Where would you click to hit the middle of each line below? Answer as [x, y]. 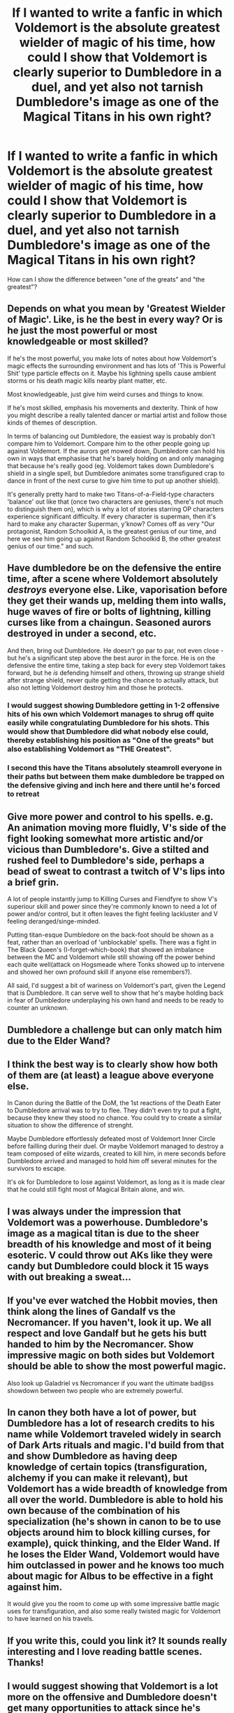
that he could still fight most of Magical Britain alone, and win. [96, 1190]
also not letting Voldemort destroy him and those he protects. [95, 687]
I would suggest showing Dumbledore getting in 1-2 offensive [114, 706]
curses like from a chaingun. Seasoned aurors [109, 623]
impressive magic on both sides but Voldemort [111, 1356]
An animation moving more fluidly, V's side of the [117, 828]
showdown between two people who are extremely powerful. [95, 1390]
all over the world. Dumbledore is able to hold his [115, 1500]
